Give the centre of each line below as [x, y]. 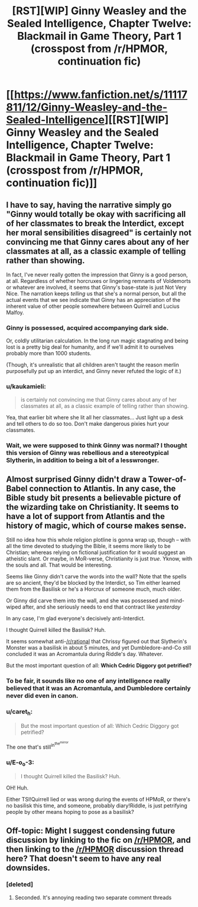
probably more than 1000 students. [49, 354]
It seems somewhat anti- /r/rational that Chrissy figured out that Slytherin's [97, 641]
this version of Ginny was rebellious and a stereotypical [87, 453]
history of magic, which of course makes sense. [96, 525]
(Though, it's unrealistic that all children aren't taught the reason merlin [92, 365]
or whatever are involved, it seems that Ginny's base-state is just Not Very [96, 287]
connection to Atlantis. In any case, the [103, 488]
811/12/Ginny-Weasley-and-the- [87, 107]
